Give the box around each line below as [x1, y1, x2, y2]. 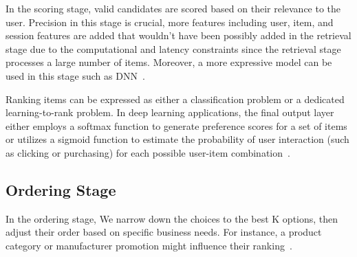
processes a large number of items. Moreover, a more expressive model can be [6, 55, 332, 69]
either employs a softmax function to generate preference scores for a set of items [6, 118, 347, 133]
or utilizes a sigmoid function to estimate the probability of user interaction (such [6, 132, 349, 146]
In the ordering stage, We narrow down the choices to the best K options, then [6, 211, 338, 225]
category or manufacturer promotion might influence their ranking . [6, 238, 292, 252]
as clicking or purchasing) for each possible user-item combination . [6, 145, 290, 159]
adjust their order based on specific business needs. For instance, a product [6, 225, 322, 239]
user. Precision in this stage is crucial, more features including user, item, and [6, 14, 334, 29]
